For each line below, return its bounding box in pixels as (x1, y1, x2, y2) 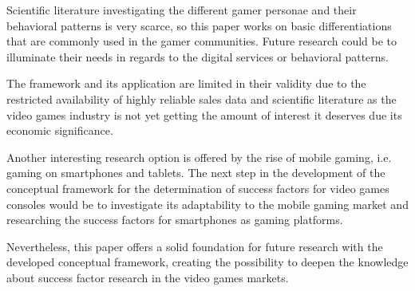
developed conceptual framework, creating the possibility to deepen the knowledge (6, 254, 409, 270)
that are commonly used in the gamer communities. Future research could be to (6, 33, 397, 49)
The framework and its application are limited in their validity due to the (6, 75, 366, 92)
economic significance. (6, 122, 113, 139)
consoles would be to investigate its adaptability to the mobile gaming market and (6, 195, 409, 212)
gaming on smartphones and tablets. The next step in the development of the (6, 164, 385, 181)
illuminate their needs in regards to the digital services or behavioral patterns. (6, 48, 389, 65)
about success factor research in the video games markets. (6, 269, 289, 285)
